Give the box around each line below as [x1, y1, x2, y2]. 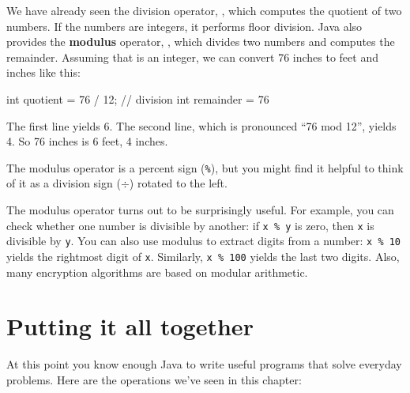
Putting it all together [6, 310, 254, 342]
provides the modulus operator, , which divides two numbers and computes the [6, 33, 395, 50]
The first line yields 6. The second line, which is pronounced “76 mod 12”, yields [6, 117, 397, 134]
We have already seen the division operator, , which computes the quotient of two [6, 2, 402, 18]
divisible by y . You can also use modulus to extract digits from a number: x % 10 [6, 232, 401, 249]
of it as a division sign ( [6, 175, 121, 191]
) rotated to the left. [129, 175, 228, 191]
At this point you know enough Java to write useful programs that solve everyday [6, 356, 402, 372]
